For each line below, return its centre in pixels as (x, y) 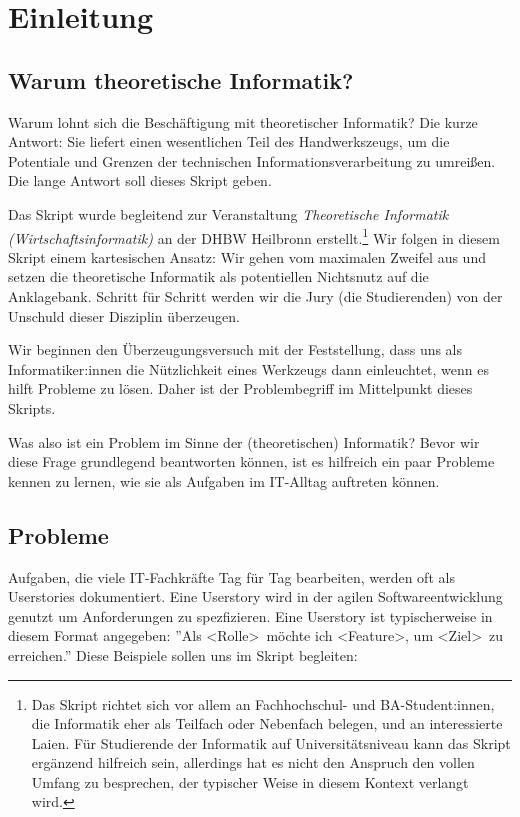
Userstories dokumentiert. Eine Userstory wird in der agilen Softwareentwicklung (255, 596)
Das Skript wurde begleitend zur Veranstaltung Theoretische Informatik (228, 213)
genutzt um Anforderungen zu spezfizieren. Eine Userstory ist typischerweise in (250, 615)
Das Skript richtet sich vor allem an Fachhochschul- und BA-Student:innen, (263, 703)
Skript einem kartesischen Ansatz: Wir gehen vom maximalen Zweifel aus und (247, 256)
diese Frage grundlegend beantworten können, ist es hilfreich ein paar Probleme (251, 461)
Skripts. (32, 407)
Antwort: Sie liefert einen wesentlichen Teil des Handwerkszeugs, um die (229, 141)
